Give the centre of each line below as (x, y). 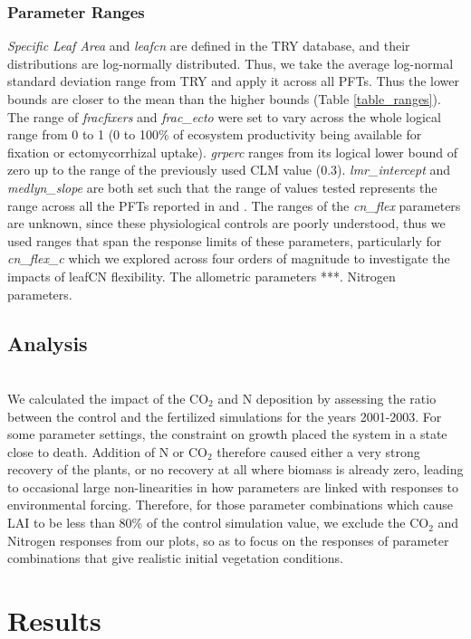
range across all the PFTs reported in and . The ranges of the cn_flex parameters (234, 205)
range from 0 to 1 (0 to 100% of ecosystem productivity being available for (215, 134)
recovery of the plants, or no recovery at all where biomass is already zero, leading (235, 469)
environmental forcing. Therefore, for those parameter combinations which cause (231, 505)
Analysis (48, 343)
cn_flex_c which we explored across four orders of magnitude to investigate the (229, 258)
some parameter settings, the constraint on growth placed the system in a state (227, 434)
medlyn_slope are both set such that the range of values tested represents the (222, 187)
